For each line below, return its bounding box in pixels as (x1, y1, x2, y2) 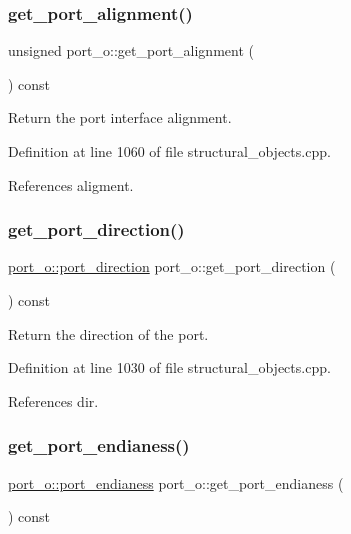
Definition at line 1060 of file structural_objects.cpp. (8, 141, 331, 161)
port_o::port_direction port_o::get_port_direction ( (8, 256, 336, 277)
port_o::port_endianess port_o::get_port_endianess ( (8, 472, 344, 493)
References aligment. (8, 174, 134, 195)
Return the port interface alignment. (8, 107, 232, 128)
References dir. (8, 390, 99, 411)
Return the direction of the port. (8, 323, 209, 344)
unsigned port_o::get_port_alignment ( (8, 40, 254, 61)
